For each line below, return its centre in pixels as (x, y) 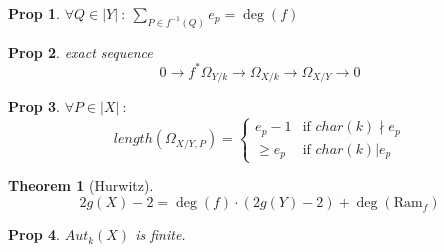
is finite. (160, 234)
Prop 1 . (34, 13)
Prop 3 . (34, 106)
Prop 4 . (34, 234)
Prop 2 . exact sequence (80, 51)
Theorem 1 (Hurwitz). (81, 185)
